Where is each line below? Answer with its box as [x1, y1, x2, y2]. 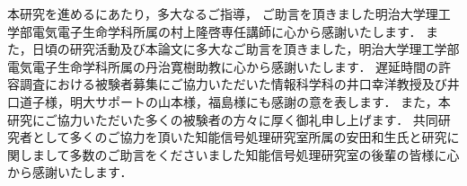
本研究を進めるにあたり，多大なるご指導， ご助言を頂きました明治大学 [7, 4, 426, 22]
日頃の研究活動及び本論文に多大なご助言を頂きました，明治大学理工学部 [31, 40, 460, 58]
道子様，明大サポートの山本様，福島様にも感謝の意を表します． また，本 [19, 92, 451, 111]
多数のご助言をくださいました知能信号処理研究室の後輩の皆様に [69, 145, 447, 164]
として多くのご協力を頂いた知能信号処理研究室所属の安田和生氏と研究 [31, 128, 447, 146]
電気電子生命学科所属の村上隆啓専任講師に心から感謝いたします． [31, 22, 422, 40]
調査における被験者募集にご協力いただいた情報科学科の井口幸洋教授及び [19, 75, 447, 93]
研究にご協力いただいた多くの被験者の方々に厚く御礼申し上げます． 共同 [7, 110, 438, 128]
